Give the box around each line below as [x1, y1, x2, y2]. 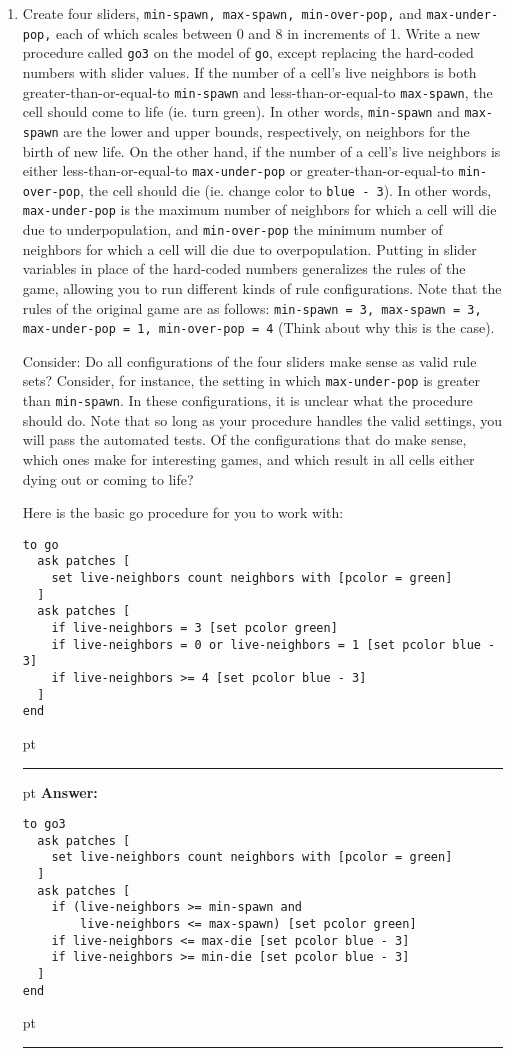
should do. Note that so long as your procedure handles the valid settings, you [22, 409, 503, 430]
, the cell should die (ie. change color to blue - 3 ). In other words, [80, 179, 492, 200]
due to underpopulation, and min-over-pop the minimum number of [22, 219, 443, 240]
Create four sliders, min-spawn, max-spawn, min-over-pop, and [22, 3, 422, 23]
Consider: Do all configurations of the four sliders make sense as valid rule [22, 350, 477, 371]
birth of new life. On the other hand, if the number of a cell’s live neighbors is [22, 140, 501, 161]
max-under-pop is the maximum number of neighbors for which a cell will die [22, 199, 497, 220]
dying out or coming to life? [22, 468, 194, 489]
